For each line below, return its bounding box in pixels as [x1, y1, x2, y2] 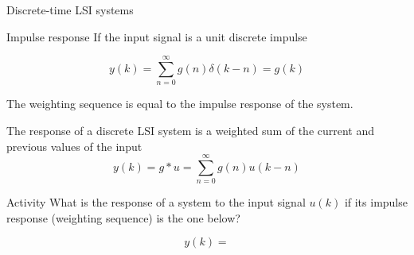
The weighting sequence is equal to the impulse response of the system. [6, 95, 353, 112]
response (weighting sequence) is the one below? [6, 209, 240, 226]
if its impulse [344, 194, 408, 211]
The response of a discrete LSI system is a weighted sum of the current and [6, 122, 375, 138]
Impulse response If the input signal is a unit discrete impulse [6, 28, 307, 44]
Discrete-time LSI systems [6, 2, 134, 17]
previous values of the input [6, 137, 143, 154]
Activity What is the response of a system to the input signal [6, 194, 306, 211]
